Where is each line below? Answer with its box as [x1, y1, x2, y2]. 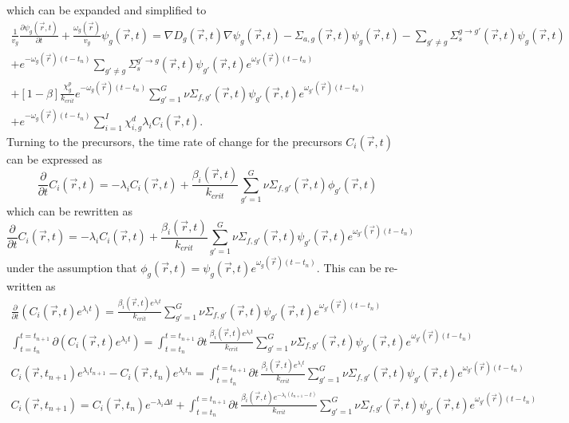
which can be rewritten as [6, 203, 133, 219]
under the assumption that [6, 259, 137, 275]
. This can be [316, 259, 381, 275]
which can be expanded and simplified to [6, 2, 207, 18]
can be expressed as [6, 150, 103, 167]
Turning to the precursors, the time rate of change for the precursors [6, 132, 342, 149]
